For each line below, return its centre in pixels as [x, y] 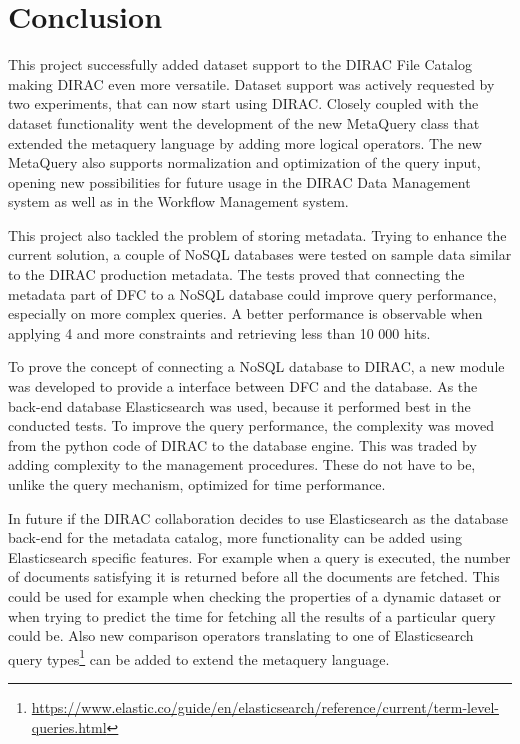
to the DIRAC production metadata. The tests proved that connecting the [236, 274]
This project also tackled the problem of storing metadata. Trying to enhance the [257, 234]
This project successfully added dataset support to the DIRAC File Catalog [240, 64]
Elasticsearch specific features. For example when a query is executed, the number [259, 556]
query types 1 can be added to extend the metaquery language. [199, 657]
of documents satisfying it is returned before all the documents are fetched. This [254, 576]
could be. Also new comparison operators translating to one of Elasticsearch [241, 635]
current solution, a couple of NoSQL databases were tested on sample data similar [260, 254]
